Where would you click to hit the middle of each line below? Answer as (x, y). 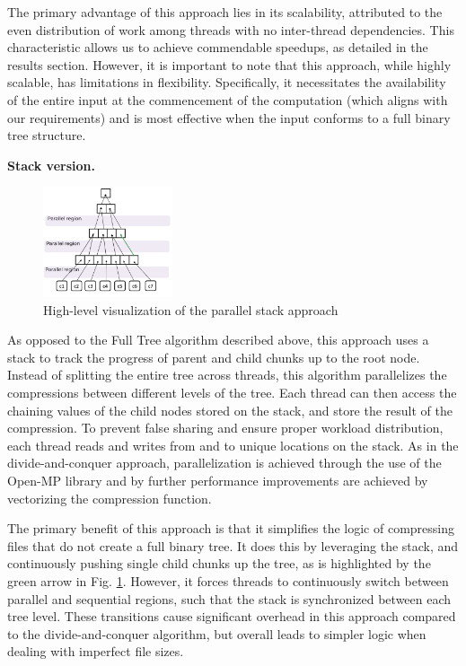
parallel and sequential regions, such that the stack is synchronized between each (229, 598)
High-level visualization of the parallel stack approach (191, 309)
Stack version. (51, 165)
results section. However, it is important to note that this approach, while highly (229, 64)
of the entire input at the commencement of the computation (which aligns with (228, 99)
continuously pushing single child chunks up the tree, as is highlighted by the (219, 563)
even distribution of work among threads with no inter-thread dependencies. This (231, 29)
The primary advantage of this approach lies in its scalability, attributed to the (225, 12)
